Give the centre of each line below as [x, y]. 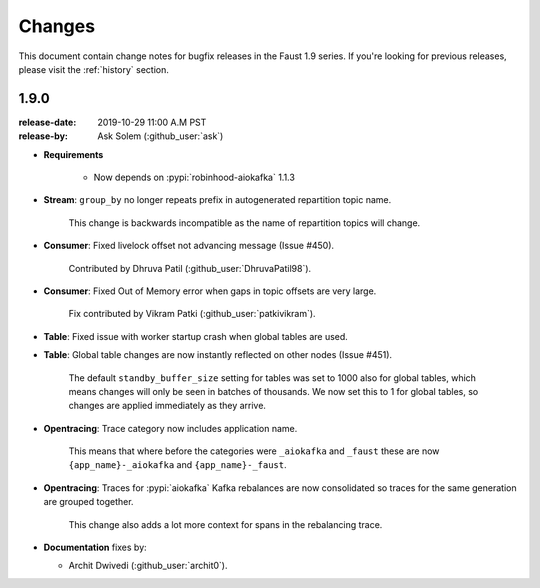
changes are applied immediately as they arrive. [167, 406]
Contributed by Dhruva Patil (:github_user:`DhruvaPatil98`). [190, 268]
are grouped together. [88, 502]
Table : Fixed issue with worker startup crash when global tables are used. [196, 336]
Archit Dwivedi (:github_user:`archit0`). [148, 566]
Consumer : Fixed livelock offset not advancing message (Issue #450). [189, 246]
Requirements [73, 154]
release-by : [43, 136]
